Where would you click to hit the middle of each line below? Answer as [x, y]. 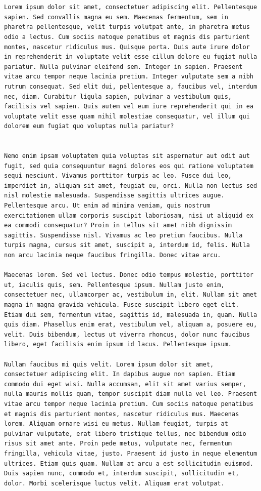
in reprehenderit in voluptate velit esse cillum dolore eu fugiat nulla [131, 57]
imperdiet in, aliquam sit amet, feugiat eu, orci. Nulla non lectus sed [131, 186]
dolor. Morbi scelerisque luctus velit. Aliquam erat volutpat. [114, 483]
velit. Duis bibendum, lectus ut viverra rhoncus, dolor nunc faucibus [127, 334]
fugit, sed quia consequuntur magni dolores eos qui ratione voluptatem [129, 166]
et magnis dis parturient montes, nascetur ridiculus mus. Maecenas [122, 414]
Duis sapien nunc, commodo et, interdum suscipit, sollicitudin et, [122, 474]
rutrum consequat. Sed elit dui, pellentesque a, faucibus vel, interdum [131, 86]
